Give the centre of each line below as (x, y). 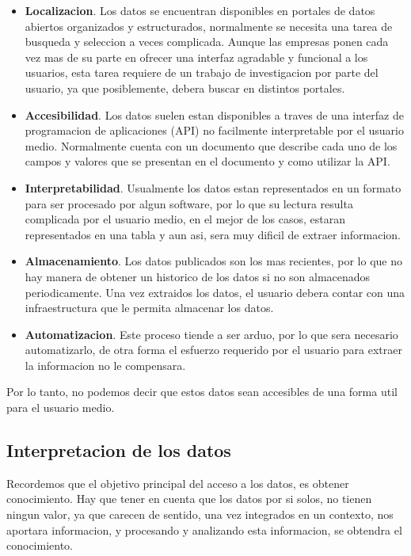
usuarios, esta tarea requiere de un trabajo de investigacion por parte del (202, 72)
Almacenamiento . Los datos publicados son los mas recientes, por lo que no (213, 261)
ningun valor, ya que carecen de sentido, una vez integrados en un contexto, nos (200, 514)
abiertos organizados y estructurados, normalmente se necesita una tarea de (209, 26)
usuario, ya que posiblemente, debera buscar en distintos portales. (185, 88)
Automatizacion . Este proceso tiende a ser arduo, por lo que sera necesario (211, 334)
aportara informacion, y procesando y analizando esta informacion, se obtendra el (204, 529)
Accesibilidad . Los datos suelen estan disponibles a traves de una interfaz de (214, 114)
